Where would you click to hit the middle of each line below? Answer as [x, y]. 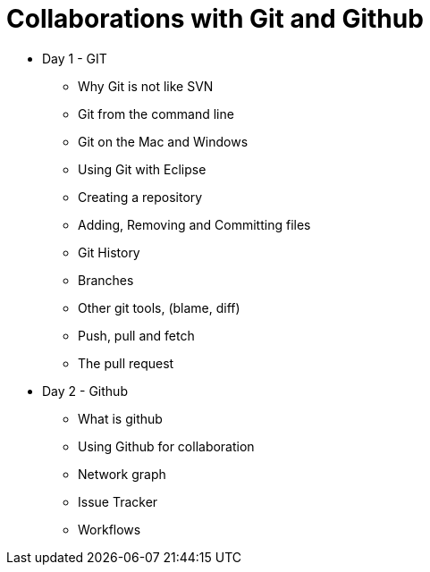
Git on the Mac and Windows [163, 141]
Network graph [122, 474]
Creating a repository [140, 197]
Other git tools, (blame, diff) [159, 307]
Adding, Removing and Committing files [194, 224]
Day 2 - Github [85, 391]
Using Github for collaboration [166, 446]
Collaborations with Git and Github [215, 19]
